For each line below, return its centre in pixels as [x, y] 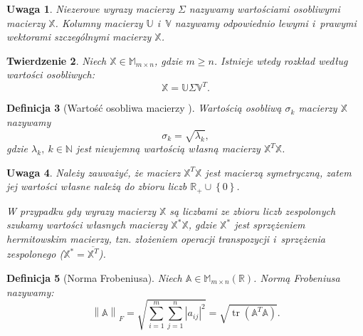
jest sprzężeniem [270, 225]
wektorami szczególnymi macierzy [79, 37]
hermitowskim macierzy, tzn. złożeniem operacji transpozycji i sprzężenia [166, 239]
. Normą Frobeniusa [297, 277]
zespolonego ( [35, 254]
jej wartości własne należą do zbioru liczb [97, 186]
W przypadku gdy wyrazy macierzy [81, 210]
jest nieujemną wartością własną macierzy [168, 148]
